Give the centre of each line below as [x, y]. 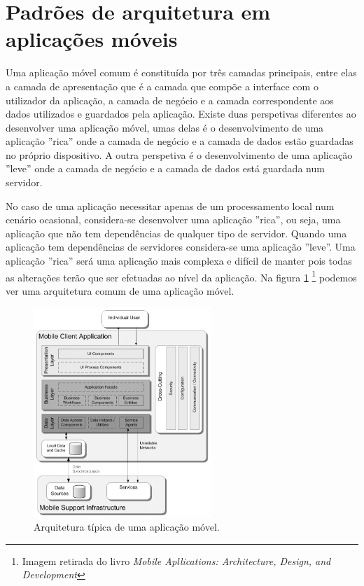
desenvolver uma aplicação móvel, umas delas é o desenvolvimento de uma [165, 127]
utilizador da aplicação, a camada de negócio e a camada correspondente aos [170, 100]
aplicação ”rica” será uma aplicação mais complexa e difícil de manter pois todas [179, 261]
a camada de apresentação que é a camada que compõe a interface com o [162, 86]
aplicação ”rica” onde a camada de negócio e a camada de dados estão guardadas [180, 141]
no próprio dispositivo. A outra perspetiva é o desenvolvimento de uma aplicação [179, 154]
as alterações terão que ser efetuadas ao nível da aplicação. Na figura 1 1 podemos [181, 276]
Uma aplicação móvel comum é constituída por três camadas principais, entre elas [181, 72]
